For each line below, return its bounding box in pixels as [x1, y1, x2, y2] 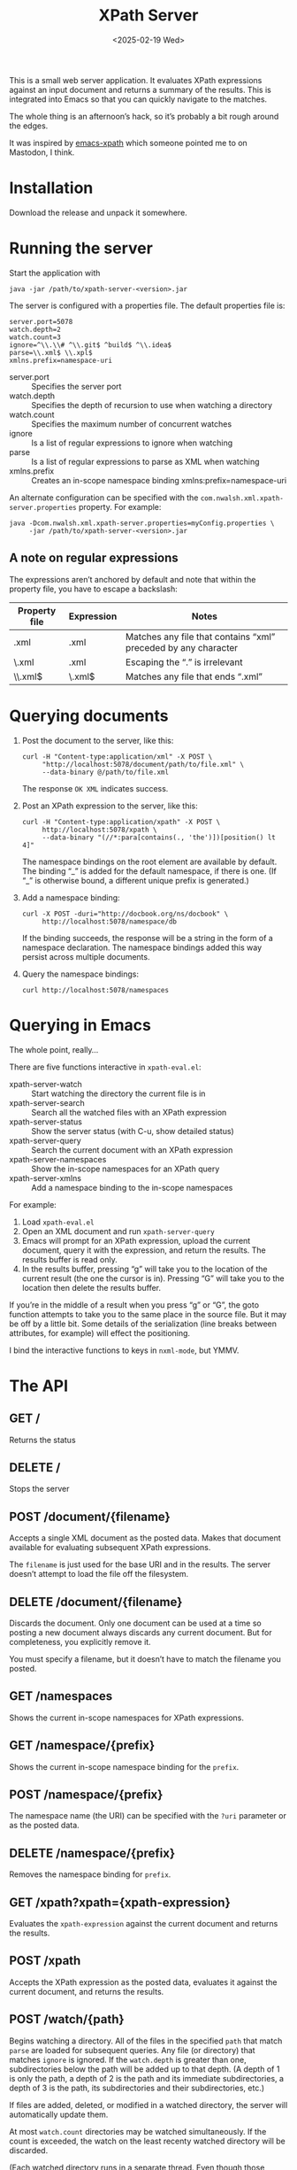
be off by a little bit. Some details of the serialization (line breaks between [9, 1318, 277, 1329]
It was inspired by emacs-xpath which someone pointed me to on [9, 137, 247, 148]
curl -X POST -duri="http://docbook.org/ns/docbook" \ [21, 909, 229, 918]
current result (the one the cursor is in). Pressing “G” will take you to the [21, 1272, 285, 1284]
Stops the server [9, 1484, 70, 1494]
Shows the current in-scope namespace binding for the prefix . [9, 1761, 240, 1772]
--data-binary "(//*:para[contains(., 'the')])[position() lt [42, 833, 276, 842]
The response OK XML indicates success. [21, 783, 169, 793]
